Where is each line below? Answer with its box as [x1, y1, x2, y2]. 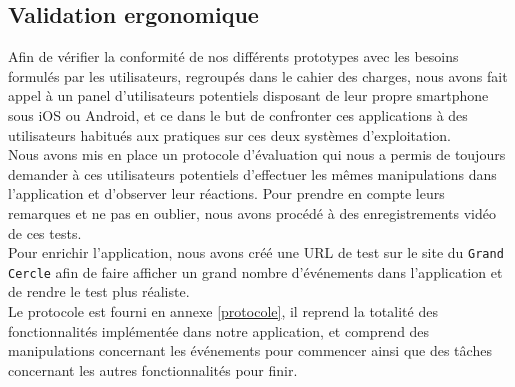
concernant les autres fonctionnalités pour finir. [8, 359, 298, 380]
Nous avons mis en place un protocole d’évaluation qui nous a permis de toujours [8, 144, 506, 165]
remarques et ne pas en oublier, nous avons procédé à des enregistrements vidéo [8, 202, 496, 223]
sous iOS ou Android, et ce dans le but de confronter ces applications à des [8, 104, 468, 125]
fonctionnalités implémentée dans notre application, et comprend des [8, 320, 430, 341]
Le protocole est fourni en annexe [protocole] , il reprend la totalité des [8, 301, 438, 322]
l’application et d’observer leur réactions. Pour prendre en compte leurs [8, 183, 445, 204]
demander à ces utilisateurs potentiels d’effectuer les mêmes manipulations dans [8, 163, 497, 184]
